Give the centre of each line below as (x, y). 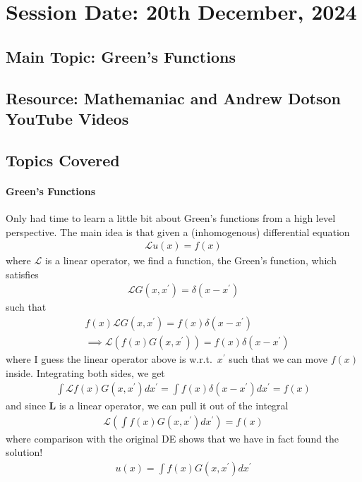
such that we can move (278, 359)
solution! (24, 452)
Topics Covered (63, 160)
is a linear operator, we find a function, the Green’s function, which (191, 260)
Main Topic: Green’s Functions (121, 56)
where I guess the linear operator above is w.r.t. (109, 359)
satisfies (22, 274)
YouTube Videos (67, 118)
